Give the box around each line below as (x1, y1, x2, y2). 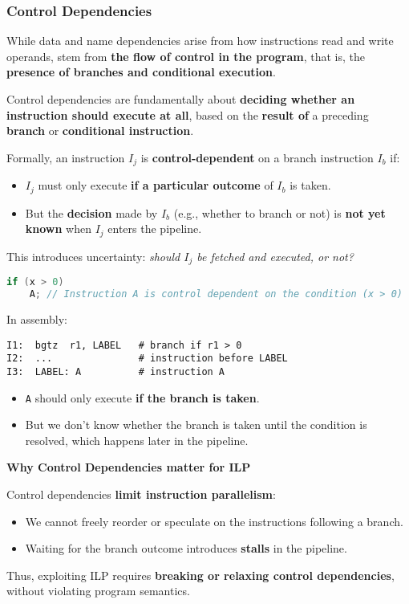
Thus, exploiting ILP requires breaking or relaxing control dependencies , (6, 566, 395, 583)
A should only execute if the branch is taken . (25, 389, 260, 406)
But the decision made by (25, 204, 158, 221)
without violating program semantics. (6, 582, 190, 599)
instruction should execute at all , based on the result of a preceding (6, 106, 369, 123)
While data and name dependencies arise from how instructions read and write (6, 32, 394, 49)
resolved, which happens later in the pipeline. (25, 431, 249, 448)
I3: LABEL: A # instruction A (6, 365, 225, 377)
